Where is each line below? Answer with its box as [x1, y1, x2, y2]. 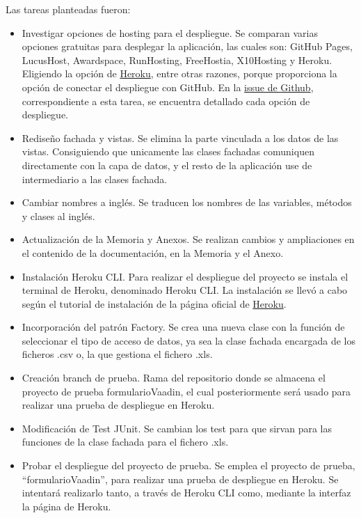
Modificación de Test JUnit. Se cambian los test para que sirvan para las [22, 421, 332, 435]
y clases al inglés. [22, 208, 95, 223]
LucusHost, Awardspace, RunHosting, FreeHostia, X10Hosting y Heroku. [22, 52, 332, 67]
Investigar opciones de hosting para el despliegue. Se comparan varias [22, 25, 318, 40]
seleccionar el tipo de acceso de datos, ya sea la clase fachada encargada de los [22, 333, 355, 347]
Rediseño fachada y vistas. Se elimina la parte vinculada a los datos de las [22, 130, 339, 145]
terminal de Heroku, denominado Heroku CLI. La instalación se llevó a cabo [22, 283, 348, 297]
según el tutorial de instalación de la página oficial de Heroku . [22, 296, 287, 311]
